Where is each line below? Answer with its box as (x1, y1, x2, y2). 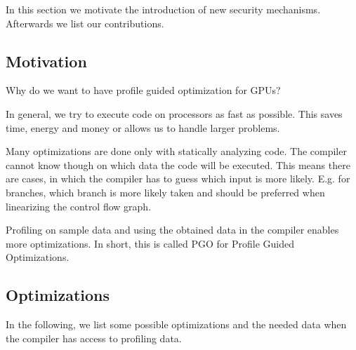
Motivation (6, 50, 87, 72)
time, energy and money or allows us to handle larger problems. (6, 120, 280, 135)
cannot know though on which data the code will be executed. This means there (6, 157, 350, 172)
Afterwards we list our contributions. (6, 15, 164, 30)
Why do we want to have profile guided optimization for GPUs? (6, 83, 281, 97)
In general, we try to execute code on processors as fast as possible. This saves (6, 106, 343, 121)
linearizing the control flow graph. (6, 198, 152, 213)
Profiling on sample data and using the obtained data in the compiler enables (6, 222, 339, 237)
